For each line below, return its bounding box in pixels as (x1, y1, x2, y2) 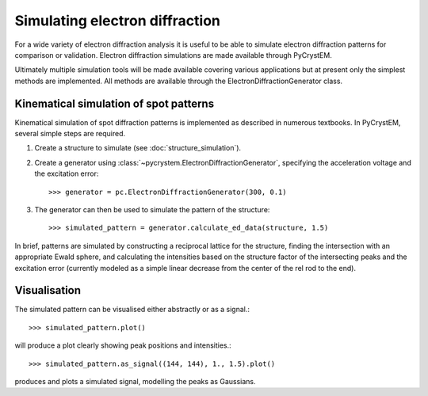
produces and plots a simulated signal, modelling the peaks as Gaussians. (14, 377, 257, 386)
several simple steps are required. (14, 129, 126, 139)
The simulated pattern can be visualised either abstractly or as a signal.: (14, 305, 250, 314)
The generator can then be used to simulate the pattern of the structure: (34, 204, 270, 214)
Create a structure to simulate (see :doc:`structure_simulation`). (34, 143, 242, 153)
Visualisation (14, 284, 82, 297)
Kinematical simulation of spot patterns (14, 97, 214, 110)
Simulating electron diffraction (14, 12, 221, 29)
